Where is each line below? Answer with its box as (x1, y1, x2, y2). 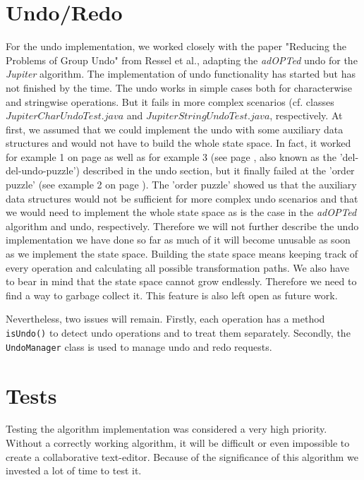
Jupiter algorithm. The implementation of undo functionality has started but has (6, 66, 356, 81)
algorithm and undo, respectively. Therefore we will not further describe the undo (6, 218, 359, 233)
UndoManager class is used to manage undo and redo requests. (6, 339, 272, 354)
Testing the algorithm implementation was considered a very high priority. (6, 421, 327, 436)
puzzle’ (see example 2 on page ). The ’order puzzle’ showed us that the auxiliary (6, 177, 357, 192)
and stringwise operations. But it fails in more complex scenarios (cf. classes (6, 94, 334, 109)
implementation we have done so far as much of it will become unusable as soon (6, 232, 351, 247)
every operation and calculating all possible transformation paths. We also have (6, 260, 350, 275)
